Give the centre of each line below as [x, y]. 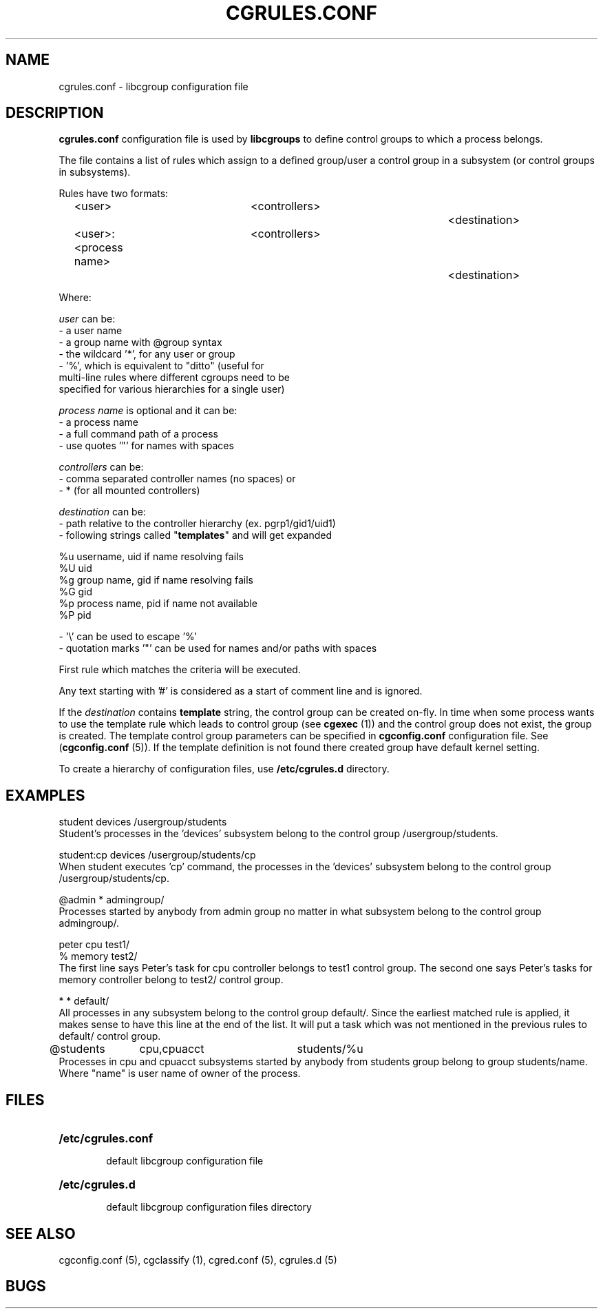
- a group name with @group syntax [140, 342]
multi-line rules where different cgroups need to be [174, 378]
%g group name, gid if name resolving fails [156, 580]
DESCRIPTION [55, 113]
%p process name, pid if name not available [158, 604]
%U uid [75, 568]
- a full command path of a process [138, 434]
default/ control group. [110, 1036]
